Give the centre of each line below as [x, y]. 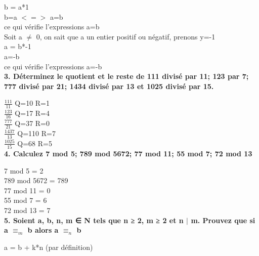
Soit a [13, 36]
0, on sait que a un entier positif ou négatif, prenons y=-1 [126, 36]
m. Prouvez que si [223, 220]
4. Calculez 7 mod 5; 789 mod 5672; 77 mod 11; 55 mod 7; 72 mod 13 [128, 153]
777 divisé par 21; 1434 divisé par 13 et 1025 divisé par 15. [109, 86]
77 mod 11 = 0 [27, 190]
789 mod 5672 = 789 [36, 180]
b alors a [43, 230]
